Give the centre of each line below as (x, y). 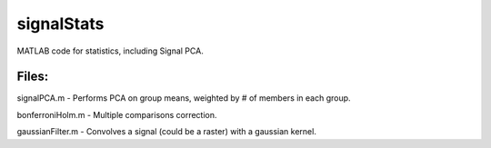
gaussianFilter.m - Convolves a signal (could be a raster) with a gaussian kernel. (167, 132)
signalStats (60, 24)
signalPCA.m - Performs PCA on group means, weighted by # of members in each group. (184, 98)
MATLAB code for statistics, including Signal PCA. (110, 51)
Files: (33, 77)
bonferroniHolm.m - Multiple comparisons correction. (117, 114)
